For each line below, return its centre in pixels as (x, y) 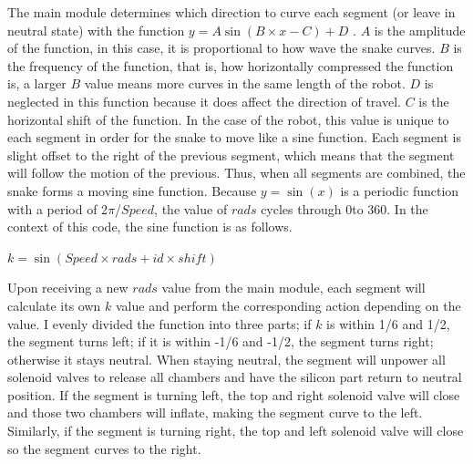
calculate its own (54, 305)
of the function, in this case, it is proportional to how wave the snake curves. (221, 48)
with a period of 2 (58, 208)
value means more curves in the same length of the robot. (245, 83)
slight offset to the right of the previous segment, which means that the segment (231, 155)
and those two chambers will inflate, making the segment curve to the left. (215, 412)
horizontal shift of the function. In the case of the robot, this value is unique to (228, 119)
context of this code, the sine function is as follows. (150, 227)
